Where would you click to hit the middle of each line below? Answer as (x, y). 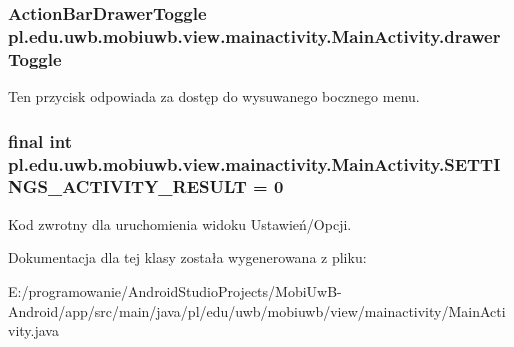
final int (40, 140)
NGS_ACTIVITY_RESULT (127, 186)
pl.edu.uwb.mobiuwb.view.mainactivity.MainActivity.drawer (254, 35)
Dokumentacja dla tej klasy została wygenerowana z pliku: (187, 257)
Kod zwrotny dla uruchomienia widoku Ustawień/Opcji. (180, 223)
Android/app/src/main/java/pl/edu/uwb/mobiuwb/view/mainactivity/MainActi (257, 310)
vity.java (33, 330)
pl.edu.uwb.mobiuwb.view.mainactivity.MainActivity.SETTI (254, 163)
